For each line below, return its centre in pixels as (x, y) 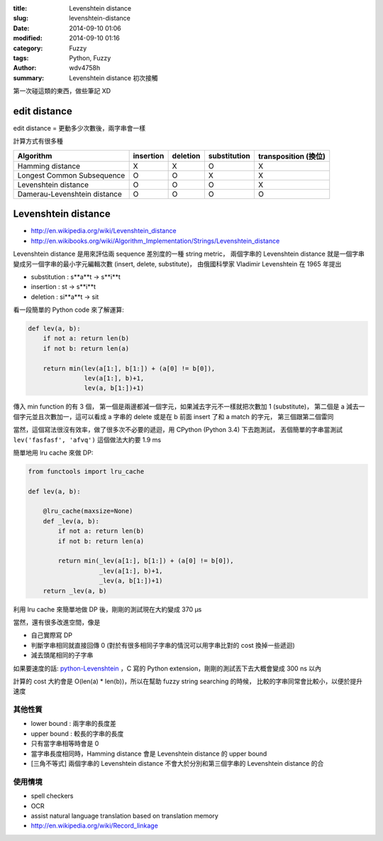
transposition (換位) (292, 156)
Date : (21, 28)
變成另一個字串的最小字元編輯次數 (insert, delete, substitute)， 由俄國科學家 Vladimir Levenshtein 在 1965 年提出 (177, 264)
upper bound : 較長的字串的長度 (77, 733)
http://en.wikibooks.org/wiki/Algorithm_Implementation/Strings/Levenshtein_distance (155, 241)
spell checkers (52, 796)
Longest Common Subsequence (71, 175)
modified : (28, 38)
